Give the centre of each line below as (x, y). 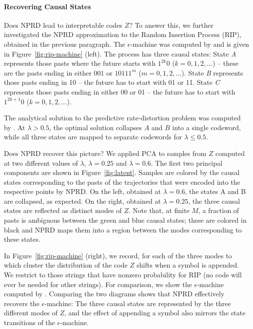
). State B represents (212, 72)
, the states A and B (215, 191)
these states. (22, 239)
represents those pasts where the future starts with (80, 63)
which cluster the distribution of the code (66, 265)
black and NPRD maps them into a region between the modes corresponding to (123, 229)
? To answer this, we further (171, 25)
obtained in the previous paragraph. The (65, 44)
